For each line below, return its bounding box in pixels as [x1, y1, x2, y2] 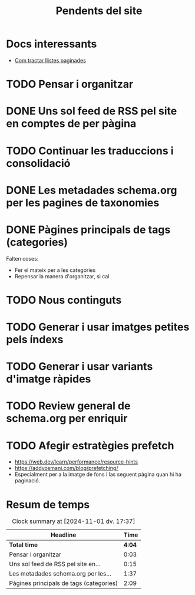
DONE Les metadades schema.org [6, 183, 178, 197]
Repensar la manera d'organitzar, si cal [14, 272, 110, 280]
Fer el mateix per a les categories [14, 267, 96, 274]
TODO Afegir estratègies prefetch [6, 439, 174, 452]
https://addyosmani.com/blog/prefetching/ [14, 465, 119, 472]
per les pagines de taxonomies [6, 196, 160, 209]
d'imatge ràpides [6, 373, 91, 386]
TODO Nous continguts [6, 293, 122, 307]
